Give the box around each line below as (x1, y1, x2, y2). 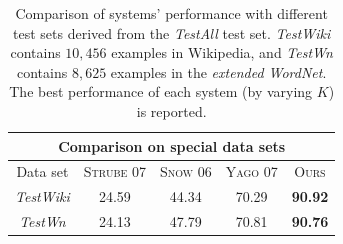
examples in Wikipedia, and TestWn (111, 42, 333, 63)
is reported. (136, 100, 207, 121)
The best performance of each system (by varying (9, 81, 313, 102)
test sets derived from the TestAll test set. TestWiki (13, 22, 331, 43)
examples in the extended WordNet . (110, 61, 327, 82)
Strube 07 (83, 161, 146, 182)
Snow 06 (159, 161, 212, 182)
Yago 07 (225, 161, 278, 182)
